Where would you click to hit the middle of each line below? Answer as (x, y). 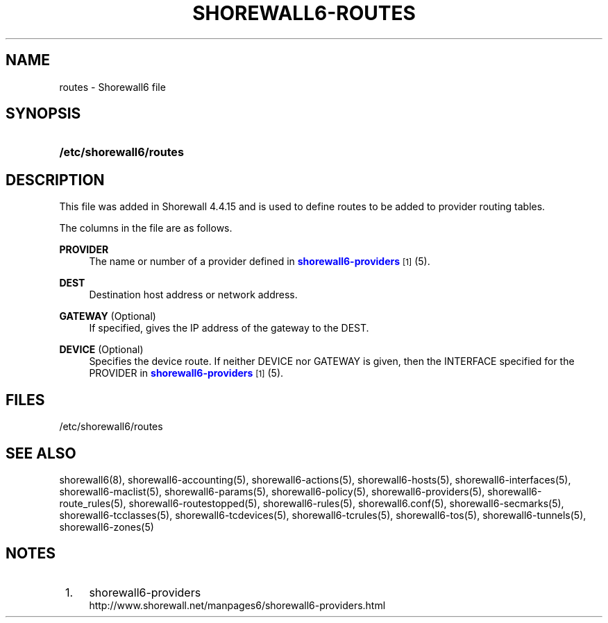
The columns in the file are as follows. (146, 228)
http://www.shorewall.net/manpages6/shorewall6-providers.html (237, 605)
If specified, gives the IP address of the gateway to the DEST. (229, 328)
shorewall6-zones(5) (107, 527)
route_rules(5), (93, 503)
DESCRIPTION (55, 180)
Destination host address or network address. (193, 295)
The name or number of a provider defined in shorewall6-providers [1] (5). (260, 262)
